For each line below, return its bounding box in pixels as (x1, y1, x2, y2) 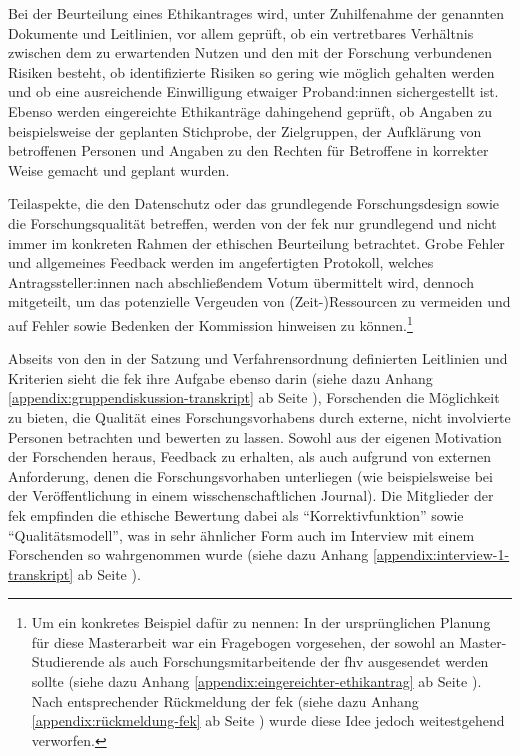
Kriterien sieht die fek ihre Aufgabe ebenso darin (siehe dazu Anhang (8, 367, 433, 388)
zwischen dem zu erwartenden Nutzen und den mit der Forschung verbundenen (8, 42, 492, 63)
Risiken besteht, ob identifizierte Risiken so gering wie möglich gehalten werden (8, 61, 495, 82)
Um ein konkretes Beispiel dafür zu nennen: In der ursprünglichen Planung (31, 612, 491, 633)
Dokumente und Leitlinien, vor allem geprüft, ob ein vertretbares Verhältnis (8, 22, 474, 43)
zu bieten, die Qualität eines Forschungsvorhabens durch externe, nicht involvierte (8, 406, 511, 427)
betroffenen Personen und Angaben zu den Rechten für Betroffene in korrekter (8, 140, 489, 161)
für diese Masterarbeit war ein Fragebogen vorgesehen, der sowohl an (31, 631, 455, 652)
